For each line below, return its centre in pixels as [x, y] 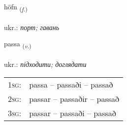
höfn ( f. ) [16, 7]
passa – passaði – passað [71, 84]
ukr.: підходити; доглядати [45, 64]
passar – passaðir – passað [74, 98]
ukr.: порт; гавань [32, 27]
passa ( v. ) [18, 44]
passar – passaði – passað [73, 113]
